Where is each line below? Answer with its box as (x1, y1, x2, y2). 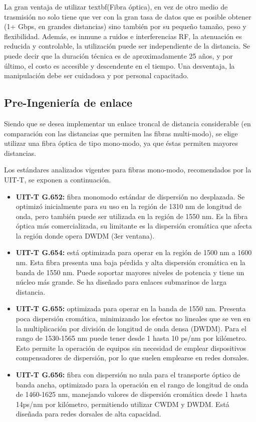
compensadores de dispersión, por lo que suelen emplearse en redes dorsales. (16, 352, 249, 363)
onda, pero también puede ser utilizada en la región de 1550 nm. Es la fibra (16, 210, 248, 221)
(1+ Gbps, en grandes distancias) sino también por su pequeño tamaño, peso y (4, 21, 246, 32)
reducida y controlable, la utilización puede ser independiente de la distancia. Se (4, 41, 250, 51)
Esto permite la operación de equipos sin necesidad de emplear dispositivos (16, 342, 246, 353)
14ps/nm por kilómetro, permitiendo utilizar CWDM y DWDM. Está (16, 398, 229, 409)
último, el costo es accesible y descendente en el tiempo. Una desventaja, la (4, 60, 235, 71)
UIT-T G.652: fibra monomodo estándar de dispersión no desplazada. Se (16, 191, 245, 201)
